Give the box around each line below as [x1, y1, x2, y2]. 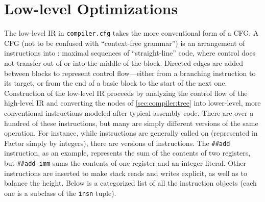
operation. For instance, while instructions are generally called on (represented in [4, 128, 258, 138]
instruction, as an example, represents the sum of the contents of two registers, [4, 147, 251, 158]
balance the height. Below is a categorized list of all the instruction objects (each [4, 178, 257, 188]
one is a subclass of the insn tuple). [4, 187, 116, 198]
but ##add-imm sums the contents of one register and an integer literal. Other [4, 157, 247, 168]
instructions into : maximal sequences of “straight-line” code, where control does [4, 47, 256, 58]
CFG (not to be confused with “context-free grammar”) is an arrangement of [4, 37, 245, 48]
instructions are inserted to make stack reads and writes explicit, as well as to [4, 167, 247, 178]
